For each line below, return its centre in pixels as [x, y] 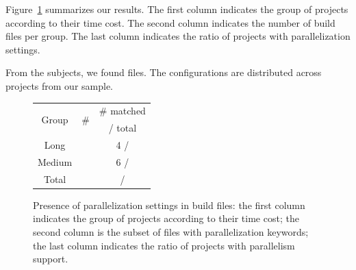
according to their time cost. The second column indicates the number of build [170, 22]
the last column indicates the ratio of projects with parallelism [164, 245]
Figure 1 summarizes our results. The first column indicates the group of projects [177, 9]
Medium [55, 161]
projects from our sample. [59, 85]
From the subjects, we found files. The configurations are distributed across [164, 72]
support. [51, 259]
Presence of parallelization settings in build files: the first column [169, 205]
